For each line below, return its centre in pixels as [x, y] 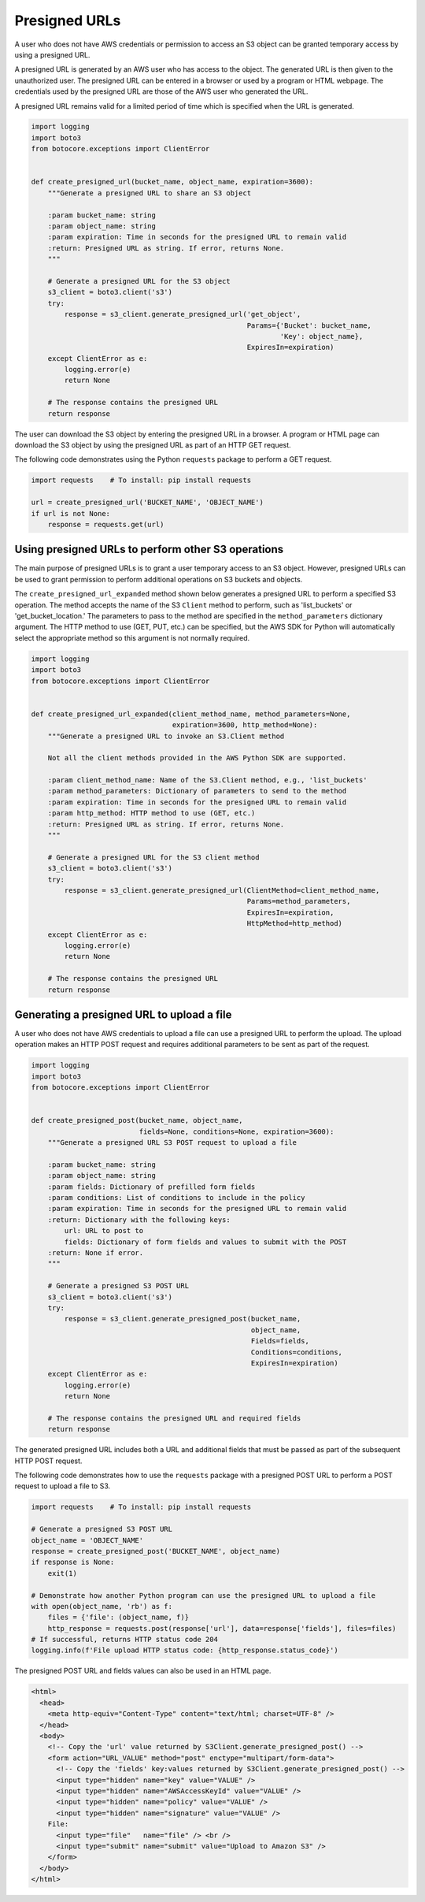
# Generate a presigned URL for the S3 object [139, 281]
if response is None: [73, 1562]
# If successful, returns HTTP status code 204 [124, 1640]
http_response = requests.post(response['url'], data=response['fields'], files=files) [222, 1628]
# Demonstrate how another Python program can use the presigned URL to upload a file [203, 1595]
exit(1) [63, 1573]
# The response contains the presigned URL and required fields [174, 1418]
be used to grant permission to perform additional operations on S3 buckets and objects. [159, 579]
